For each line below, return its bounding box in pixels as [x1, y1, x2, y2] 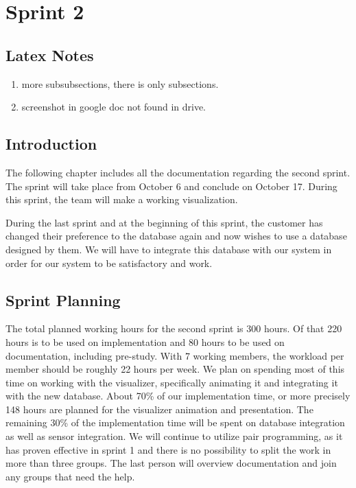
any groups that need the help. [5, 469, 135, 483]
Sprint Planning [5, 289, 121, 310]
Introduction [5, 133, 97, 154]
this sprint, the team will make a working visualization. [5, 192, 238, 207]
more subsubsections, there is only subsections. [21, 76, 219, 91]
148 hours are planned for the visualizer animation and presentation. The [5, 402, 313, 416]
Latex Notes [5, 44, 94, 65]
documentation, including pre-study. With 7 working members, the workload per [5, 348, 344, 362]
